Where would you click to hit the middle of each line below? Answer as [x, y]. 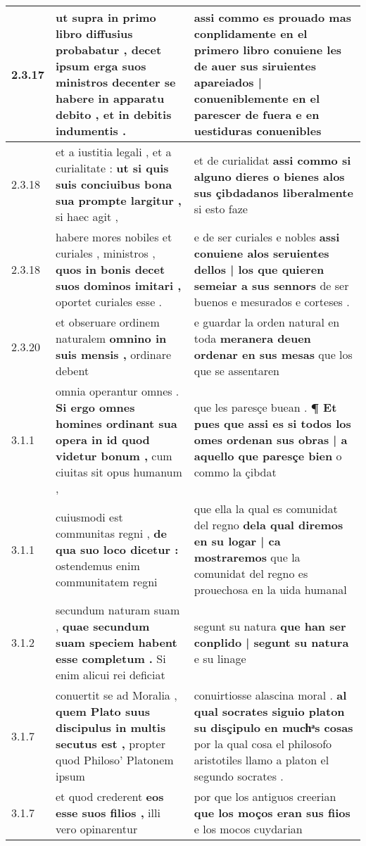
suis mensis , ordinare [114, 354]
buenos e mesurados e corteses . [272, 302]
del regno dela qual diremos [269, 525]
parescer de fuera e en [257, 114]
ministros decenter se [116, 82]
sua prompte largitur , [119, 200]
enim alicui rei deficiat [111, 675]
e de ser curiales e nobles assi [267, 237]
